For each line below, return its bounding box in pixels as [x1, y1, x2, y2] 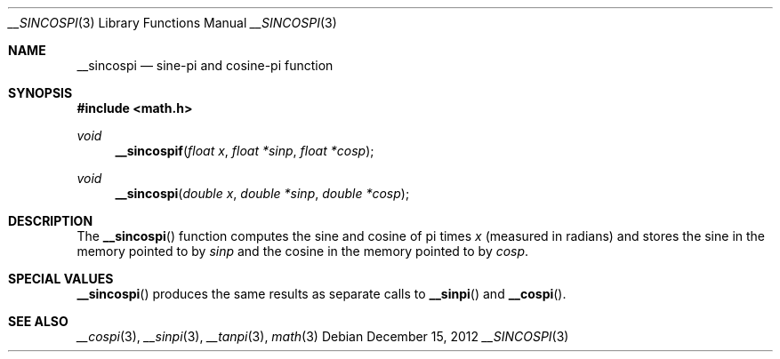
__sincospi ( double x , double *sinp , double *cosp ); [115, 186, 410, 201]
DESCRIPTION [8, 213, 93, 228]
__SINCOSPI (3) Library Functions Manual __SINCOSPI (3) [8, 15, 337, 30]
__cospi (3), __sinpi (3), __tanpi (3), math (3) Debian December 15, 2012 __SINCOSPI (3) [76, 329, 569, 344]
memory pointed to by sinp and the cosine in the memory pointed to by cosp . [76, 243, 529, 259]
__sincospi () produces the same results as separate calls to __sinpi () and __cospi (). [76, 286, 567, 301]
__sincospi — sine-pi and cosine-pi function [76, 58, 334, 73]
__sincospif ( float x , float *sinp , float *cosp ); [115, 143, 374, 158]
